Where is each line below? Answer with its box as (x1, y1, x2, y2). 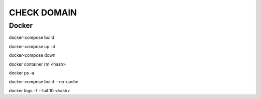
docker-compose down (9, 52, 56, 58)
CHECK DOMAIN (9, 7, 77, 18)
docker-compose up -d (9, 43, 56, 49)
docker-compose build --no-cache (9, 79, 79, 85)
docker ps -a (9, 70, 35, 75)
